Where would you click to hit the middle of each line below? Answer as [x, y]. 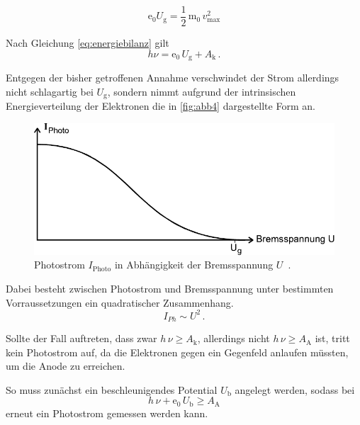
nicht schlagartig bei [50, 91]
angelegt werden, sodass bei [295, 389]
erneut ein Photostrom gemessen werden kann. [107, 413]
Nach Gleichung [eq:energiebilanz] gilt [88, 43]
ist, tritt [332, 338]
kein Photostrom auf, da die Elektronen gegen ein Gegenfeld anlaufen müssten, [177, 352]
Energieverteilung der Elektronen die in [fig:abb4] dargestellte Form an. [161, 106]
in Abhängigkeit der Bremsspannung [194, 265]
